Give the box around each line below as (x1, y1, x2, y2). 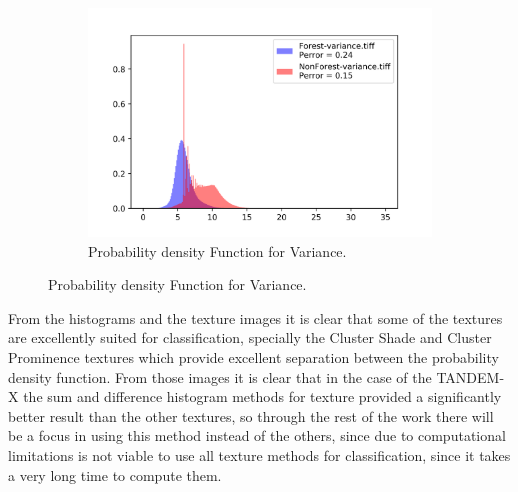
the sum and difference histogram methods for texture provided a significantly (23, 386, 502, 407)
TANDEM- (436, 366, 505, 387)
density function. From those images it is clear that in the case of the (8, 366, 432, 387)
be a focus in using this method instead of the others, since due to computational (8, 425, 506, 446)
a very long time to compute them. (8, 464, 222, 485)
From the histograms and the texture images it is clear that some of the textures (8, 307, 503, 328)
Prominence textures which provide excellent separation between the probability (8, 347, 499, 368)
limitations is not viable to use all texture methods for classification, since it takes (8, 445, 511, 466)
